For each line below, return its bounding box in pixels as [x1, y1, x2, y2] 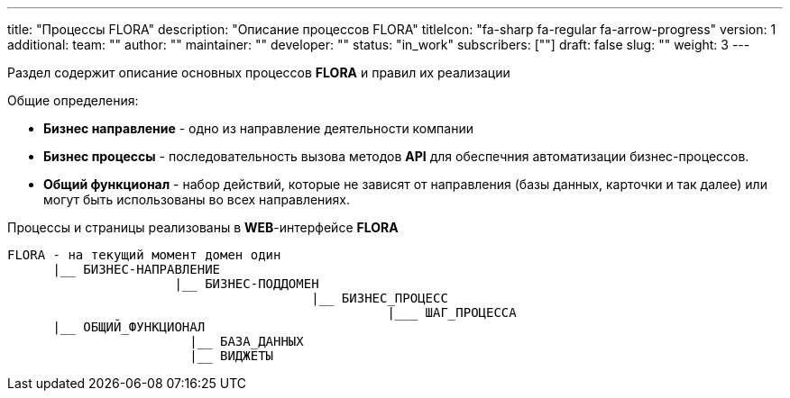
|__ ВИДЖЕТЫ [189, 348, 274, 363]
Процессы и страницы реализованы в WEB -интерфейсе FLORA [7, 220, 399, 235]
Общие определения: [7, 93, 139, 108]
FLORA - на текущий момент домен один [7, 248, 281, 262]
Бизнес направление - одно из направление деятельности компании [43, 121, 473, 136]
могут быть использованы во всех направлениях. [43, 192, 351, 207]
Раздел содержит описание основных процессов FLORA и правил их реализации [7, 65, 510, 80]
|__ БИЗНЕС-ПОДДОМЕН [174, 276, 319, 291]
